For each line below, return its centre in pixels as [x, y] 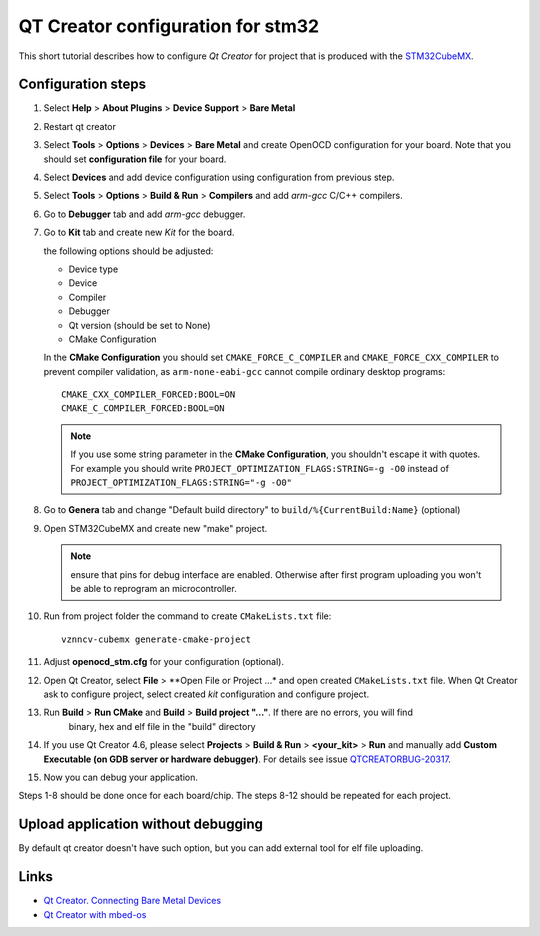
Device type [93, 269]
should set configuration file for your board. [135, 159]
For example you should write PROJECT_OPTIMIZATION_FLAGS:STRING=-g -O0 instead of [260, 468]
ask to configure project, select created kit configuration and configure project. [206, 694]
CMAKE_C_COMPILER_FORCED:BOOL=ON [143, 408]
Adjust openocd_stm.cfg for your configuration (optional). [164, 662]
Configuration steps [82, 84]
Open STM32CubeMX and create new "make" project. [155, 528]
